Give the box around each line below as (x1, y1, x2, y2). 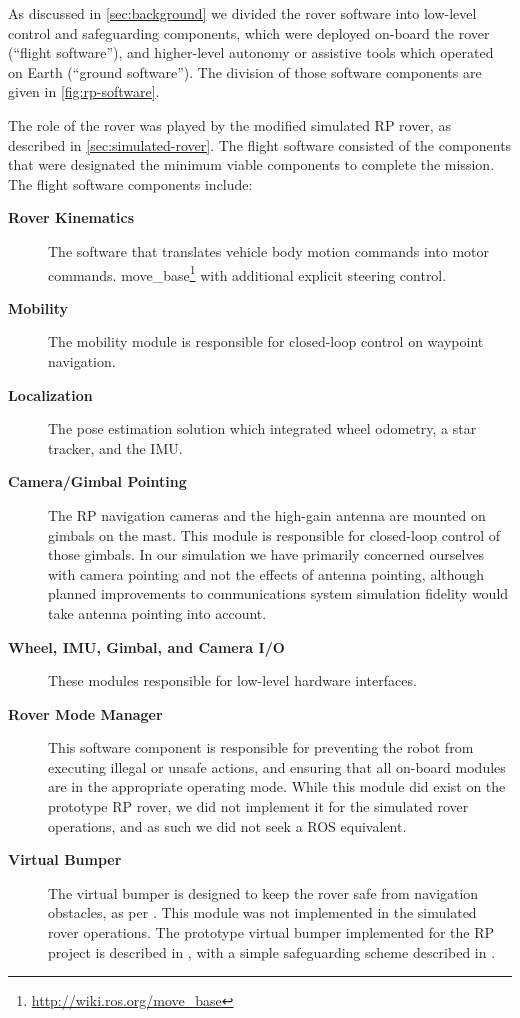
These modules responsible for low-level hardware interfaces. (48, 670, 417, 691)
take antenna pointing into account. (48, 602, 267, 623)
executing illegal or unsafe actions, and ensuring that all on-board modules (48, 756, 506, 777)
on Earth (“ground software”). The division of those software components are (8, 61, 482, 82)
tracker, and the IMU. (48, 437, 183, 458)
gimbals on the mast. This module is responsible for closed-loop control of (48, 524, 501, 545)
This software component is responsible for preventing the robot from (48, 737, 474, 758)
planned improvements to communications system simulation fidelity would (48, 583, 509, 604)
